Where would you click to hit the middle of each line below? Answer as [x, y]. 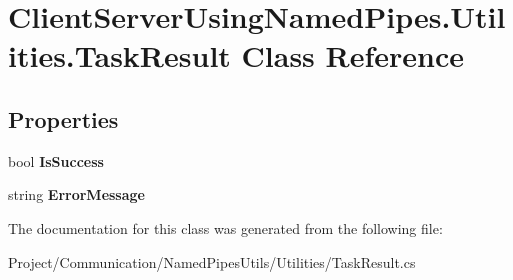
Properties [63, 118]
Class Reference [353, 55]
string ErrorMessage [76, 194]
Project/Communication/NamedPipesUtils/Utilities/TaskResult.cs [212, 261]
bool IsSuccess [56, 160]
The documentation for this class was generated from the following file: [225, 227]
